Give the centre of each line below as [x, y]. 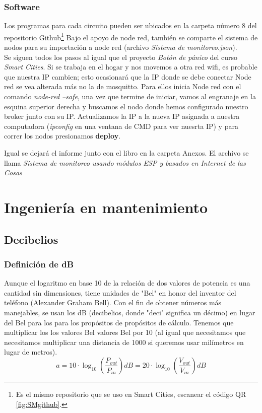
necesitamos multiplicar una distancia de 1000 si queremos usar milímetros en [124, 342]
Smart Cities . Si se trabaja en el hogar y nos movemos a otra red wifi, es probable [131, 67]
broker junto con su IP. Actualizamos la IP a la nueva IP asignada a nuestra [122, 116]
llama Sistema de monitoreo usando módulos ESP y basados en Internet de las [125, 162]
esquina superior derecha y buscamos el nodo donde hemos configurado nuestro [126, 106]
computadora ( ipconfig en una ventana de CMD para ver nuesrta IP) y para [121, 126]
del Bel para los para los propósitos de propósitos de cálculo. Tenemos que [119, 322]
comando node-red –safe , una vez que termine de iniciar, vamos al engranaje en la [130, 96]
